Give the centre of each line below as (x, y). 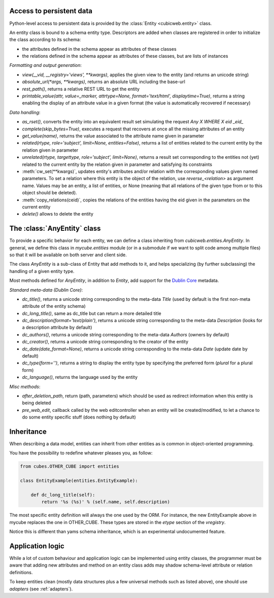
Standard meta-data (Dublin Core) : (46, 290)
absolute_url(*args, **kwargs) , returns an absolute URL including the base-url (104, 82)
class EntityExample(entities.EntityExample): (79, 481)
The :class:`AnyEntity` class (55, 228)
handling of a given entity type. (42, 271)
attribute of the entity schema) (54, 306)
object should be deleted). (49, 193)
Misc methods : (25, 386)
